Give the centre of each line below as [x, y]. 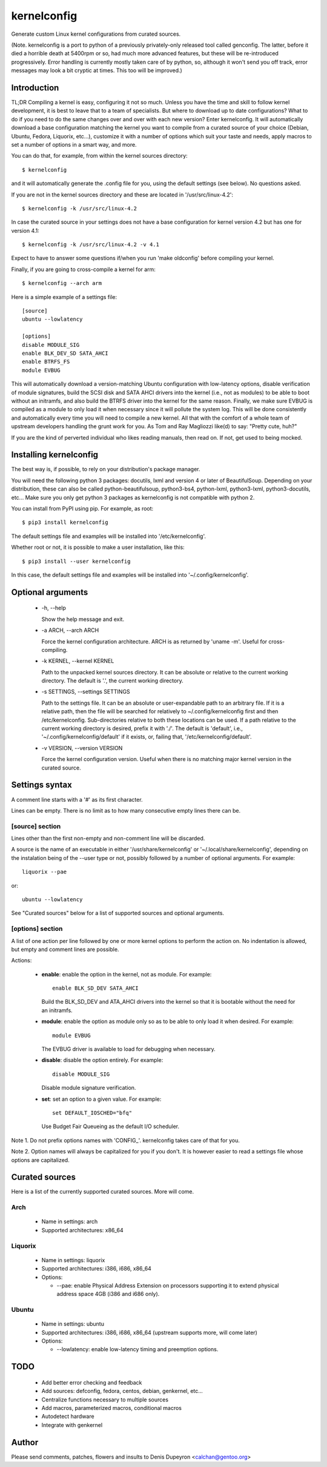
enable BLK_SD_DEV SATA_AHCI [95, 988]
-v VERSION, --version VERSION [82, 748]
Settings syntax [41, 785]
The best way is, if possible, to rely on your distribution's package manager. [106, 469]
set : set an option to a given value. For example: [101, 1099]
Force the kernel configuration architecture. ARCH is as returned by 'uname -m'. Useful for [154, 641]
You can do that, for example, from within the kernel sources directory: [99, 156]
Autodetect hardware [68, 1417]
